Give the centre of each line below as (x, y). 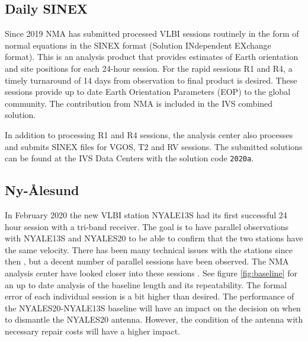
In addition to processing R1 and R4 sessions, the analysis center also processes (149, 134)
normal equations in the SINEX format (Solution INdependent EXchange (138, 45)
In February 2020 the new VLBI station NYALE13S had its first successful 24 (146, 215)
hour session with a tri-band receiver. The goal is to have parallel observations (147, 226)
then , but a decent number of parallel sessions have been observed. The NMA (147, 261)
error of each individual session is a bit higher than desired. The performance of (150, 296)
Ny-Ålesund (42, 190)
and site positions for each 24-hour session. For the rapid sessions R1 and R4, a (149, 68)
